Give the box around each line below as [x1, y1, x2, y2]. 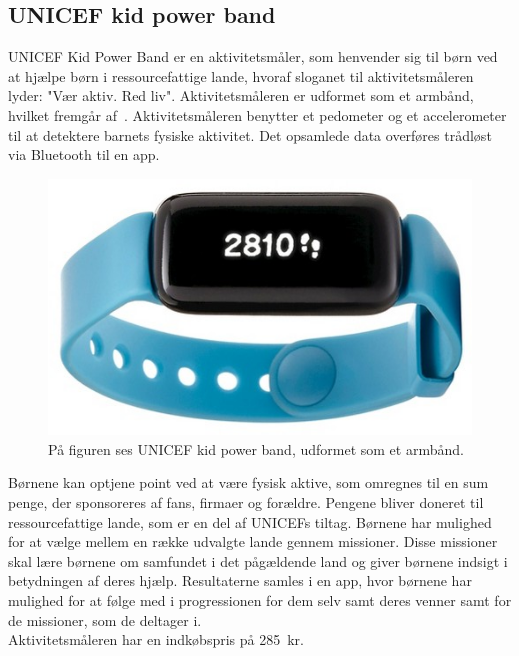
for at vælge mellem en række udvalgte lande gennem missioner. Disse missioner [8, 531, 498, 552]
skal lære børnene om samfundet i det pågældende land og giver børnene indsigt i [8, 550, 508, 571]
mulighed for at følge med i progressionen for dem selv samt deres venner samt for [8, 590, 512, 611]
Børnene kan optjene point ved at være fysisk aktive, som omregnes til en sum [8, 472, 489, 493]
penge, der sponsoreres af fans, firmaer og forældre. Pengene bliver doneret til [8, 492, 484, 513]
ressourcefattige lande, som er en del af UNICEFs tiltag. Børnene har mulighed [8, 511, 492, 532]
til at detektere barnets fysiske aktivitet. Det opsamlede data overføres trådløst [8, 124, 492, 145]
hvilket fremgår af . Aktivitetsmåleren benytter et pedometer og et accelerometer [8, 104, 507, 125]
